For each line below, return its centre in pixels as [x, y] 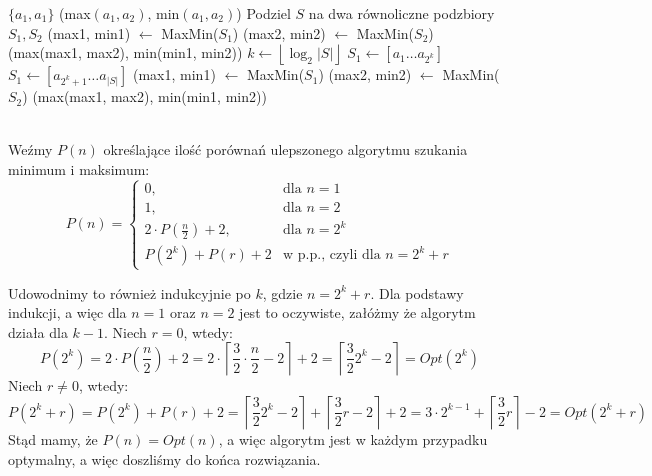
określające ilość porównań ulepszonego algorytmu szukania [285, 149]
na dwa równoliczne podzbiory [401, 13]
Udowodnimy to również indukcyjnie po [129, 292]
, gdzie [282, 292]
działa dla [38, 331]
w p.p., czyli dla [332, 255]
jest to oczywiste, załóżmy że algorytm [357, 312]
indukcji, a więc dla [67, 312]
